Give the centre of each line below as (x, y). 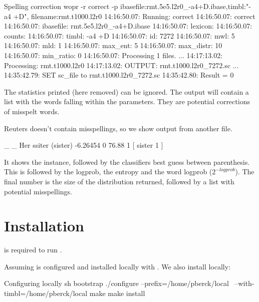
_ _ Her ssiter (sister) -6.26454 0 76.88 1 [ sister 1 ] (84, 145)
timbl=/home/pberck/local (46, 293)
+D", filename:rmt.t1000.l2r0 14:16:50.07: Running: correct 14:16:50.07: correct (134, 16)
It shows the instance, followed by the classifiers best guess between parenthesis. (127, 162)
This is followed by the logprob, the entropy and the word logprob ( (108, 172)
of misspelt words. (32, 111)
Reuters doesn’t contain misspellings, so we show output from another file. (118, 128)
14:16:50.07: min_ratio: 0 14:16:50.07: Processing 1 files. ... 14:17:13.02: (113, 55)
